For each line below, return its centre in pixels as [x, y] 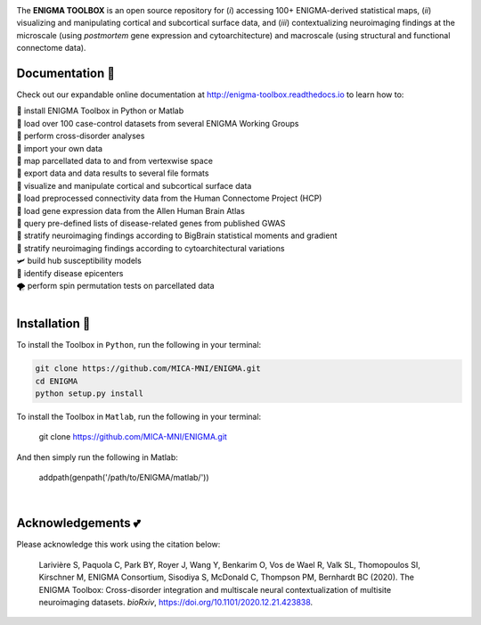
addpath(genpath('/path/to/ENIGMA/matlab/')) [124, 478]
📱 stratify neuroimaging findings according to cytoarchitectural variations [151, 248]
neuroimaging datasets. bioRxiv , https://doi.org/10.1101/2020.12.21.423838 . [176, 603]
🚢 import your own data [59, 148]
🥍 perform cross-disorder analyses [81, 136]
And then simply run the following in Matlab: [97, 457]
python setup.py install [90, 394]
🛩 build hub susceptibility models [79, 261]
